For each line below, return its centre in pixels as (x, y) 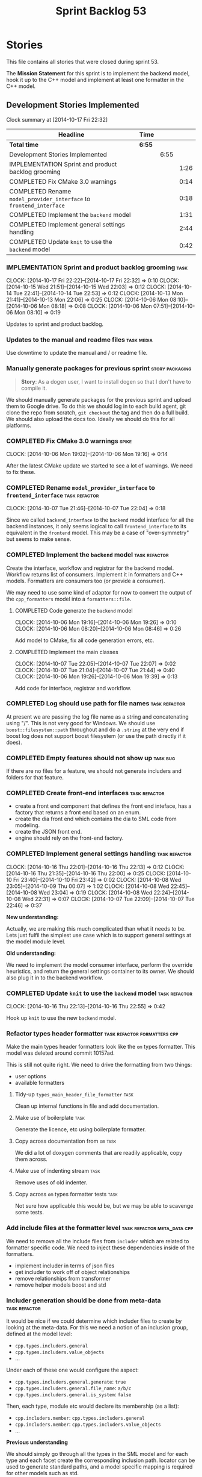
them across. (31, 1159)
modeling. (27, 825)
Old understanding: (31, 953)
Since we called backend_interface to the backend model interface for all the (100, 520)
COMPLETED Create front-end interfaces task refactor (85, 793)
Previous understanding (37, 1442)
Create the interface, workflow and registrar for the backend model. (90, 568)
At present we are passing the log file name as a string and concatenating (98, 717)
